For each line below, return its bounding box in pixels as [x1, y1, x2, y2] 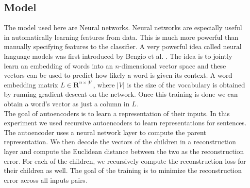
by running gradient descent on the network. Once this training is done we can [4, 89, 238, 99]
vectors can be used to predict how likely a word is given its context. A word [4, 70, 233, 80]
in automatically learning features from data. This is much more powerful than [4, 32, 239, 42]
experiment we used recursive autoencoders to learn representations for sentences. [4, 118, 247, 128]
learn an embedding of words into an [4, 60, 113, 70]
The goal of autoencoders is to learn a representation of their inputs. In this [4, 108, 230, 118]
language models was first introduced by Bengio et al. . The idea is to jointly [4, 51, 233, 61]
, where [93, 79, 115, 89]
